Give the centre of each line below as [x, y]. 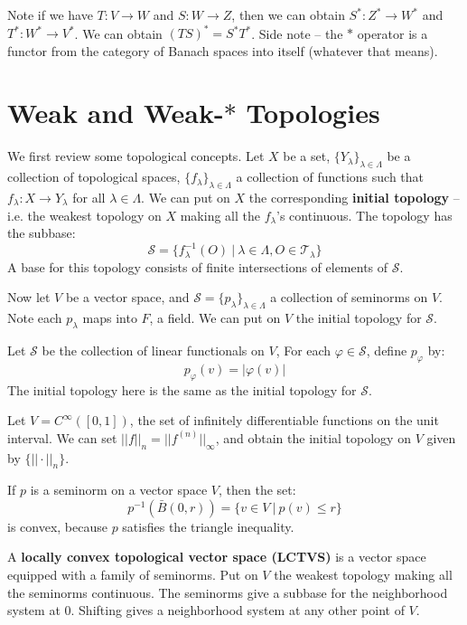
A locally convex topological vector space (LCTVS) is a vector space [217, 557]
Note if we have [50, 14]
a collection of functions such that [330, 177]
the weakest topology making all [363, 575]
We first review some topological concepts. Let [136, 156]
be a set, [307, 156]
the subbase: [42, 233]
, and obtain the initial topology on [313, 437]
